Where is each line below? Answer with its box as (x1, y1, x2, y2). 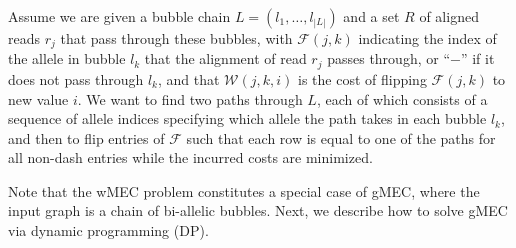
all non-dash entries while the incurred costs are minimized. (8, 147, 373, 168)
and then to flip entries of (8, 127, 165, 148)
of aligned (419, 6, 479, 26)
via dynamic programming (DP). (8, 220, 209, 241)
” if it (460, 48, 495, 69)
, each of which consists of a (316, 88, 488, 109)
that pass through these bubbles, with (60, 28, 293, 48)
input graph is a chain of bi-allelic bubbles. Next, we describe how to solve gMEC (8, 200, 508, 221)
